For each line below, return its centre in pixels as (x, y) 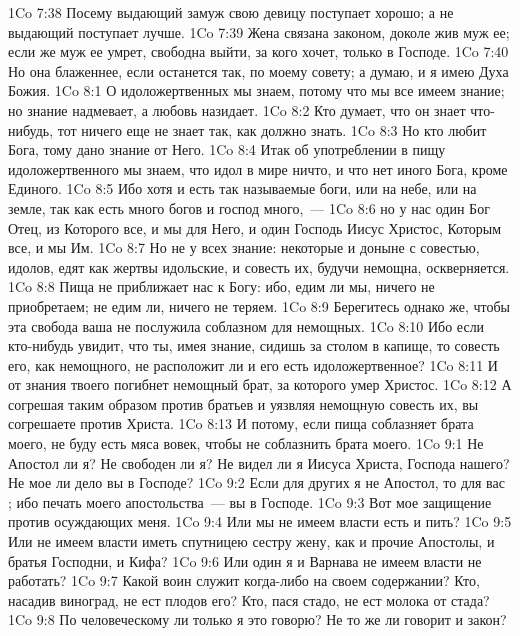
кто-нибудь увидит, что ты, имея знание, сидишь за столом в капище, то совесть (254, 345)
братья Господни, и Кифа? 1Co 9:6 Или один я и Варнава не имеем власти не (245, 560)
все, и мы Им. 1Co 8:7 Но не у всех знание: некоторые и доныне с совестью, (244, 247)
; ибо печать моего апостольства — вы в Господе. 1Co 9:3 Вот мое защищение (250, 501)
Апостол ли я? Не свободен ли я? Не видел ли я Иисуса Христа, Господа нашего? (259, 462)
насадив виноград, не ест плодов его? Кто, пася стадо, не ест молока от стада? (249, 599)
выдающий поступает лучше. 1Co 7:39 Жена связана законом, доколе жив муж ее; (259, 31)
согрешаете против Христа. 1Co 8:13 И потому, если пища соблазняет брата (241, 423)
